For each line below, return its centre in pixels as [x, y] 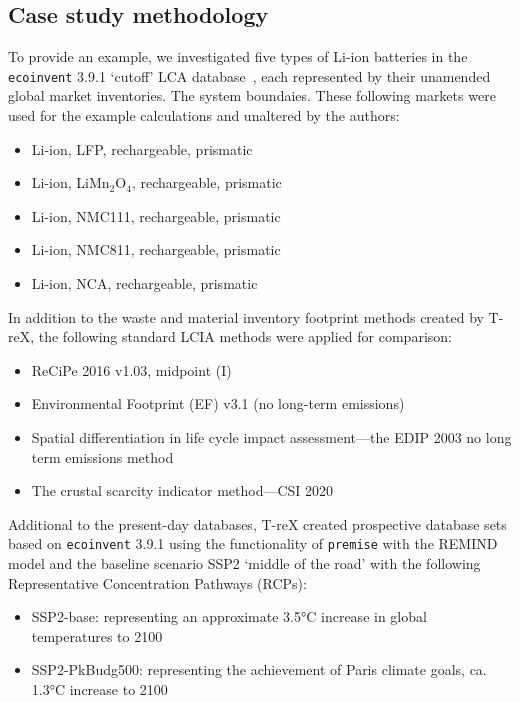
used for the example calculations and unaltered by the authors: [204, 115]
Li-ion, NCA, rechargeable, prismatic [144, 283]
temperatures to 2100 [97, 635]
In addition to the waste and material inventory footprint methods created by [246, 316]
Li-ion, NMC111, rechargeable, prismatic [156, 215]
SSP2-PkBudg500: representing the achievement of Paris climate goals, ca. [259, 669]
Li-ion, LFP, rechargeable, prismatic [142, 148]
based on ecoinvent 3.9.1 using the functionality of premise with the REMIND [253, 543]
